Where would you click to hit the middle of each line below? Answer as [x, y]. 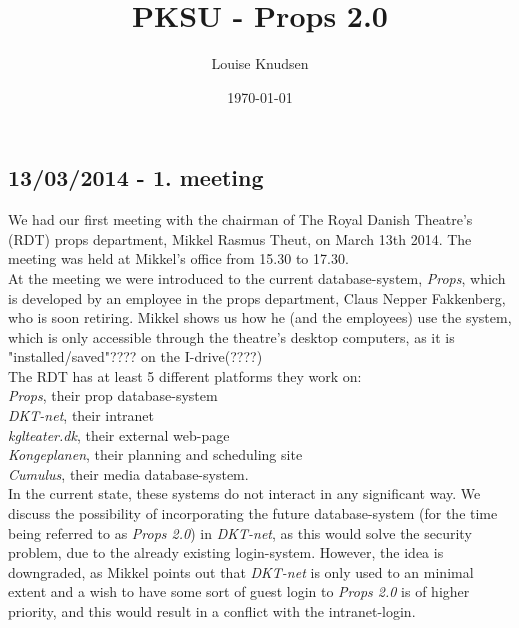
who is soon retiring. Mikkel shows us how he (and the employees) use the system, [260, 317]
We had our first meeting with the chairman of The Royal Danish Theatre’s [240, 219]
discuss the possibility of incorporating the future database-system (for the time [253, 513]
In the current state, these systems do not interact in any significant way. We [244, 493]
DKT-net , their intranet [81, 415]
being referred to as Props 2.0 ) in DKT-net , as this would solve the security [240, 532]
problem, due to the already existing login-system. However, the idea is [226, 552]
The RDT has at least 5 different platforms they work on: [185, 375]
